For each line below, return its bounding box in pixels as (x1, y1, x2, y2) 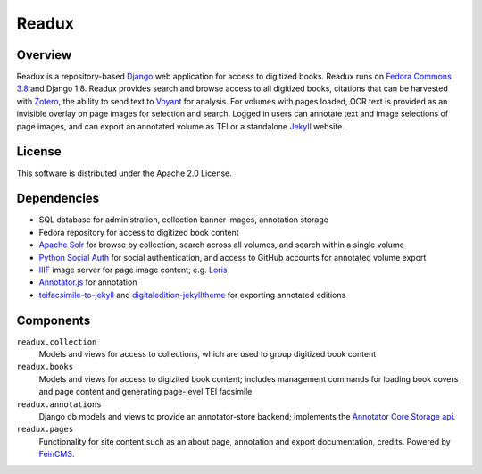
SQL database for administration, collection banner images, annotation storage (38, 214, 329, 225)
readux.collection (16, 337, 97, 347)
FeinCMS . (38, 449, 75, 460)
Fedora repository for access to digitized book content (38, 227, 240, 237)
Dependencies (16, 191, 100, 206)
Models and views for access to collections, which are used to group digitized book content (38, 349, 377, 360)
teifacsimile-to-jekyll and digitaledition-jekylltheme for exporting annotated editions (38, 289, 346, 300)
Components (16, 312, 91, 328)
